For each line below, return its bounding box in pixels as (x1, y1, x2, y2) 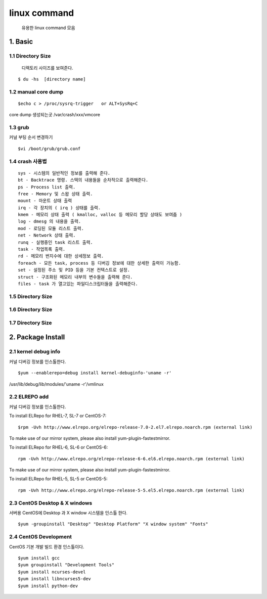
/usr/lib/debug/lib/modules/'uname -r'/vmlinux (9, 381, 104, 387)
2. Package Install (9, 333, 65, 341)
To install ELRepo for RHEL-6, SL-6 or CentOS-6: (9, 444, 108, 450)
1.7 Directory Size (9, 319, 52, 326)
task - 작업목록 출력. (18, 246, 66, 252)
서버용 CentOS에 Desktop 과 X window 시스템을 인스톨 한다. (9, 510, 128, 516)
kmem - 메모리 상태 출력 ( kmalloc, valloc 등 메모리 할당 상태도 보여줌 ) (18, 212, 182, 218)
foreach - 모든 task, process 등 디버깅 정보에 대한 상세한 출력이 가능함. (18, 260, 181, 266)
